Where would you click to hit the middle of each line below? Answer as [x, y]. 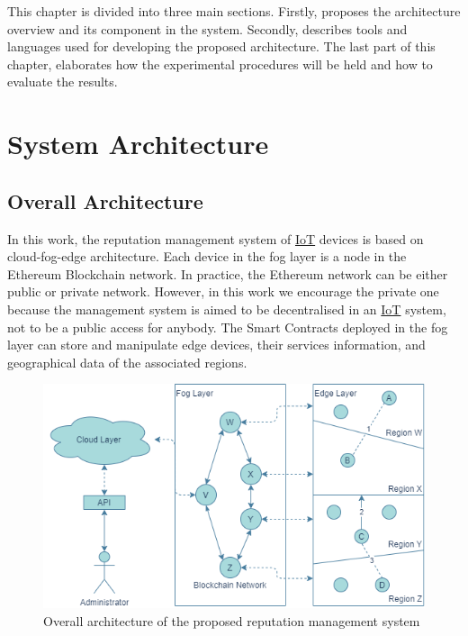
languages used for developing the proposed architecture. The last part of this [221, 46]
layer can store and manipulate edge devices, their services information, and [216, 345]
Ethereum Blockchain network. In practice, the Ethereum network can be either [228, 273]
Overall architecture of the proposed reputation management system [232, 620]
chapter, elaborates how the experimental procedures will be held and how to [220, 64]
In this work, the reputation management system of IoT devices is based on [216, 238]
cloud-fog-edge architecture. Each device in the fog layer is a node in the [207, 256]
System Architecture [138, 144]
